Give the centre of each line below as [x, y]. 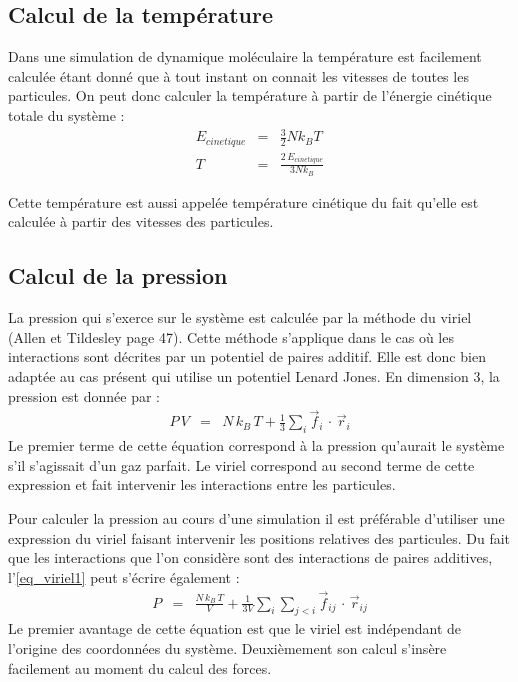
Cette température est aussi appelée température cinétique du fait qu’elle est [243, 201]
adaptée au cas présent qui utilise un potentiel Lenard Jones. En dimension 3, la [254, 375]
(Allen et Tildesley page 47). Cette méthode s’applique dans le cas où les [231, 336]
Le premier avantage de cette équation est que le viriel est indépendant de [235, 628]
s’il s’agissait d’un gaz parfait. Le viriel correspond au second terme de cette [241, 464]
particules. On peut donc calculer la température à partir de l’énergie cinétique [250, 95]
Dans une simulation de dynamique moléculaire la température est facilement [245, 56]
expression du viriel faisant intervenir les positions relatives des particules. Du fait [259, 537]
